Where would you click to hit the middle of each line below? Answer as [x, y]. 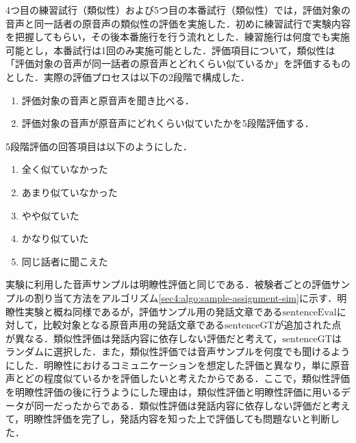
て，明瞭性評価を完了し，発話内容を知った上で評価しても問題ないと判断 [168, 419]
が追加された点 [308, 325]
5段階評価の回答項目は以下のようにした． [99, 146]
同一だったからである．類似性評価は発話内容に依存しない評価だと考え [192, 405]
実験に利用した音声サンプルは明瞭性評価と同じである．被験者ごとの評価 [168, 284]
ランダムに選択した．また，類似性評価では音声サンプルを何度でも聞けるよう [178, 351]
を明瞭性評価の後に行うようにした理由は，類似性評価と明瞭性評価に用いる [173, 392]
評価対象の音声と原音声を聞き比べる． [108, 100]
